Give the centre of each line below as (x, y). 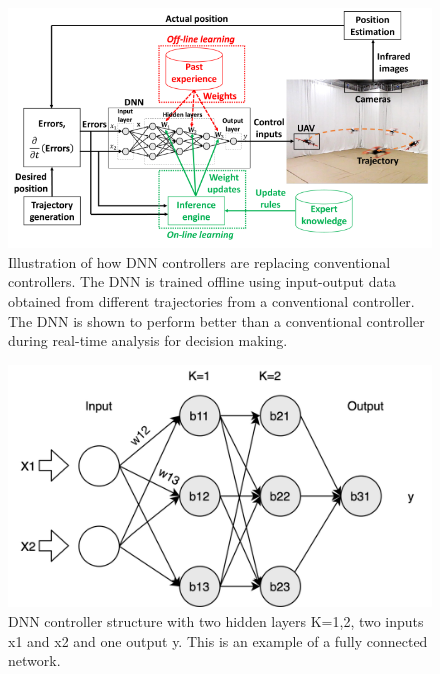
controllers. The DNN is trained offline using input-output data (202, 281)
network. (34, 660)
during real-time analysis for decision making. (148, 340)
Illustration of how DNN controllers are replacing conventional (199, 261)
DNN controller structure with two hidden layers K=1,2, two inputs (216, 621)
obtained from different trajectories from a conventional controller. (211, 301)
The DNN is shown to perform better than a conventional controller (216, 320)
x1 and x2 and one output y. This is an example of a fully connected (218, 640)
